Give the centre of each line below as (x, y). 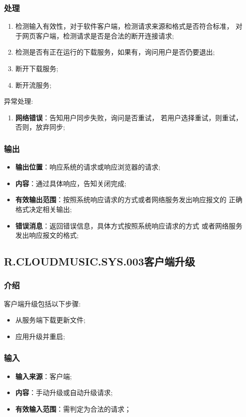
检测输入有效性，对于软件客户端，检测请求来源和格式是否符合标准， (124, 26)
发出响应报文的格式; (47, 235)
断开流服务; (33, 85)
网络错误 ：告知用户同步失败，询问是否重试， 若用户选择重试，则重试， (129, 117)
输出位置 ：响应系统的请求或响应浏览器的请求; (88, 167)
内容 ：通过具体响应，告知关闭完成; (71, 183)
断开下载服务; (37, 68)
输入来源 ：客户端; (44, 376)
